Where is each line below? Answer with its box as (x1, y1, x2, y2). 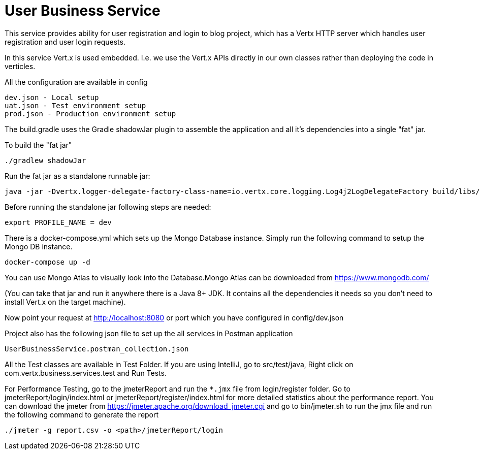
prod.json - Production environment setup (5, 109, 176, 118)
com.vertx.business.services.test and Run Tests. (5, 368, 167, 377)
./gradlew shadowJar (5, 156, 86, 165)
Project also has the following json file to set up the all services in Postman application (5, 329, 293, 338)
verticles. (5, 61, 36, 71)
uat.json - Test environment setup (5, 101, 146, 110)
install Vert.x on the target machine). (5, 297, 126, 306)
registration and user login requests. (5, 37, 125, 46)
